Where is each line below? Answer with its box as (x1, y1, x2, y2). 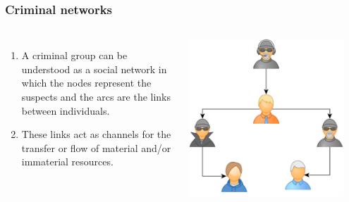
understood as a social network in (21, 61, 167, 76)
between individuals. (21, 103, 110, 118)
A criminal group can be (21, 48, 128, 63)
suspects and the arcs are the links (21, 89, 171, 103)
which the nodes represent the (21, 75, 152, 90)
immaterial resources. (21, 154, 114, 169)
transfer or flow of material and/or (21, 140, 171, 155)
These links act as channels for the (21, 127, 171, 141)
